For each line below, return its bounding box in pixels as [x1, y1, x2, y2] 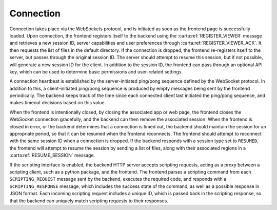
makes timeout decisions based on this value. [9, 100, 106, 106]
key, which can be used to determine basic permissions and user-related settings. [9, 68, 183, 74]
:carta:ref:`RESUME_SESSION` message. [9, 152, 95, 159]
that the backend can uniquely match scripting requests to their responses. [9, 198, 169, 204]
